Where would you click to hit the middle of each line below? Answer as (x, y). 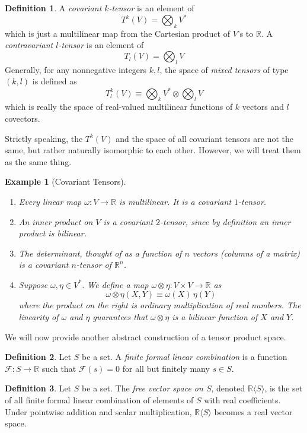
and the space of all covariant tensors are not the (205, 138)
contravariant (29, 45)
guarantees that (120, 317)
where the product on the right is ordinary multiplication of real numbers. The (160, 305)
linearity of (39, 317)
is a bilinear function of (215, 317)
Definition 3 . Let (38, 388)
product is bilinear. (52, 233)
